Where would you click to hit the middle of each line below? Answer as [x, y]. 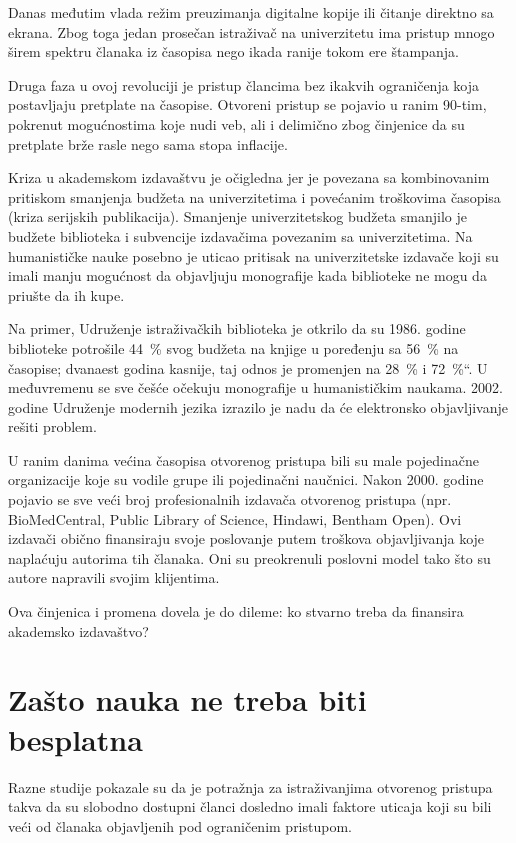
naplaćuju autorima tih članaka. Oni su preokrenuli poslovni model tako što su [249, 557]
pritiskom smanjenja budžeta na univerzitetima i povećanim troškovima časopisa [254, 196]
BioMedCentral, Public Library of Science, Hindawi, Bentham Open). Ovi [235, 518]
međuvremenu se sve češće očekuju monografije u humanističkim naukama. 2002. [256, 387]
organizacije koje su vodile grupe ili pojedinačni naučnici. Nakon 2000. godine [246, 479]
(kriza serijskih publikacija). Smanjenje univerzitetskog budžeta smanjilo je [237, 216]
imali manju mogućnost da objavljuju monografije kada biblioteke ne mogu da [247, 275]
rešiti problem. [52, 426]
